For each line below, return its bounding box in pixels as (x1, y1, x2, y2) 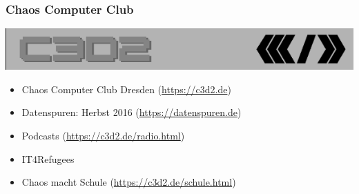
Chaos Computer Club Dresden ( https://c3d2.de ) (21, 81, 231, 96)
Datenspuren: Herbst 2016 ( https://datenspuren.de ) (21, 105, 242, 119)
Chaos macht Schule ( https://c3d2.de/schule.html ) (21, 175, 236, 189)
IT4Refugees (21, 151, 75, 166)
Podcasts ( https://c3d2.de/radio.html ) (21, 128, 185, 142)
